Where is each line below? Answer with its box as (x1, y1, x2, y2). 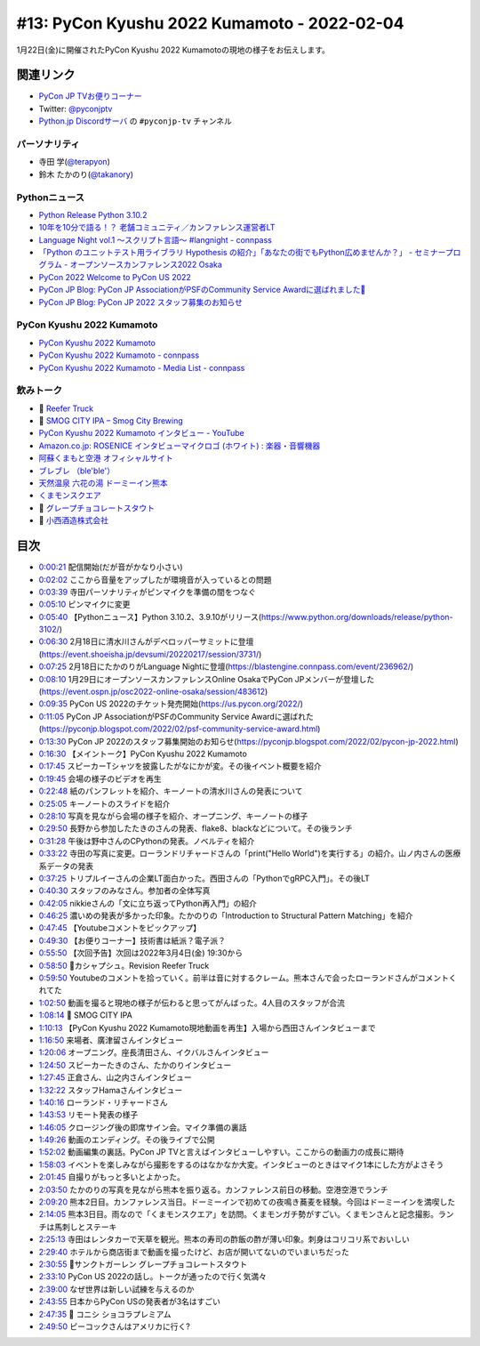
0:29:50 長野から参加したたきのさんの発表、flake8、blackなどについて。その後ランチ (38, 823, 353, 834)
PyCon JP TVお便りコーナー (38, 91, 142, 101)
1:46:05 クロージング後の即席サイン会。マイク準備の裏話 (38, 1122, 248, 1132)
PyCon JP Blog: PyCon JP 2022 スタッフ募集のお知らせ (38, 296, 244, 307)
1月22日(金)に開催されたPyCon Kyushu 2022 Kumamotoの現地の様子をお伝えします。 (16, 44, 331, 55)
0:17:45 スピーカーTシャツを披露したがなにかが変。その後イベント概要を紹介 (38, 761, 322, 771)
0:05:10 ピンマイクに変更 (38, 599, 131, 609)
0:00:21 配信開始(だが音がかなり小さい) (38, 561, 183, 573)
